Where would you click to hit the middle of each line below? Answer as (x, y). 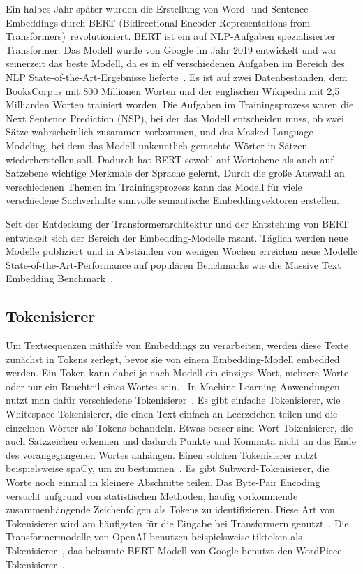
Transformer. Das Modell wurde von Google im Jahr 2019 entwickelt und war (171, 49)
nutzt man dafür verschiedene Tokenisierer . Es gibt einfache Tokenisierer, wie (173, 400)
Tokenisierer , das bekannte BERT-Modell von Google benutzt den (149, 550)
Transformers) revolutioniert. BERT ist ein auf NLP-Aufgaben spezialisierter (171, 36)
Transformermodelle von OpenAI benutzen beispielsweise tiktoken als (154, 537)
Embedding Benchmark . (60, 278)
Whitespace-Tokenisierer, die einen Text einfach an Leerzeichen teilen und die (172, 414)
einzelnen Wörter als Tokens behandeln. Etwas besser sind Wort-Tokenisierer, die (179, 427)
